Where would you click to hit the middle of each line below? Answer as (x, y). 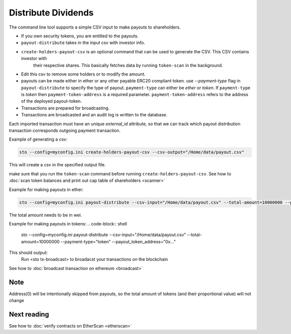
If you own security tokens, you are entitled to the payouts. (80, 36)
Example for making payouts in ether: (46, 190)
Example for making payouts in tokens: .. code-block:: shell (68, 223)
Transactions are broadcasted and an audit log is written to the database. (94, 115)
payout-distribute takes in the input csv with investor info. (83, 43)
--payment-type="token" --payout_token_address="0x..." (118, 241)
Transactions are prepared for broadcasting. (65, 108)
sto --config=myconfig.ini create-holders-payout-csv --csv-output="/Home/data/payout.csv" (132, 152)
